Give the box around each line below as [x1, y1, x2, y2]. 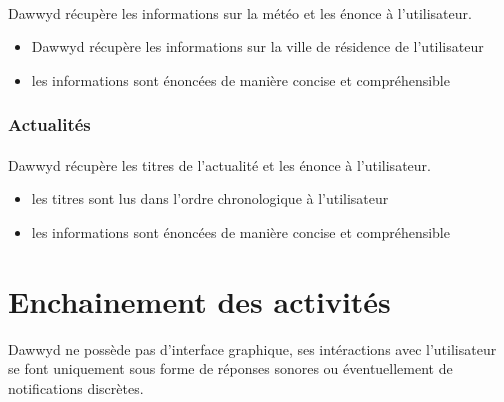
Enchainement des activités [8, 280, 391, 321]
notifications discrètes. [8, 377, 144, 398]
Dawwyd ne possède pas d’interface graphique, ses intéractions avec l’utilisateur [8, 338, 497, 359]
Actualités [8, 112, 91, 137]
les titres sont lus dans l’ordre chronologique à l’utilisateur [31, 188, 389, 209]
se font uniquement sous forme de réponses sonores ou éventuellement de [8, 358, 453, 379]
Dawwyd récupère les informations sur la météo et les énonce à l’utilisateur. [8, 2, 472, 23]
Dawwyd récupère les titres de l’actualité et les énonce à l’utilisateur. [8, 154, 431, 175]
